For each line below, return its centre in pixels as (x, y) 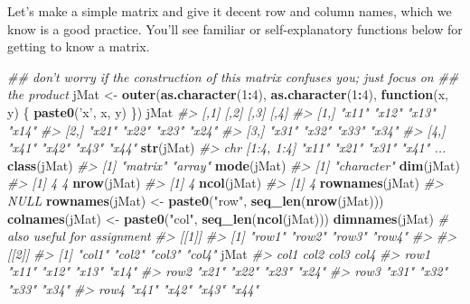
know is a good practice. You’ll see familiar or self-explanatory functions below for (235, 28)
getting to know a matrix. (79, 46)
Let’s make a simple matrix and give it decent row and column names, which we (230, 11)
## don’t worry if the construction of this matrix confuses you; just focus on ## (233, 76)
